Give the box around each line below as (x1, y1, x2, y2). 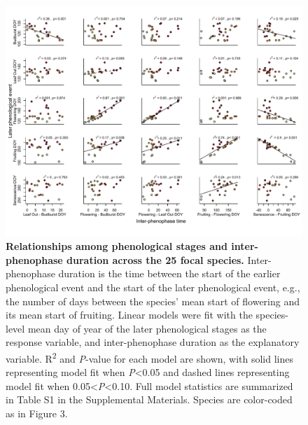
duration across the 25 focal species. (66, 252, 244, 267)
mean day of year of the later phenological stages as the (27, 321, 267, 335)
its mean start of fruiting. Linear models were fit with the (6, 307, 253, 322)
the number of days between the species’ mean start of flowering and (6, 293, 300, 308)
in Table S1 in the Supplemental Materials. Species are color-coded (6, 392, 293, 407)
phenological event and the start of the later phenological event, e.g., (6, 279, 300, 294)
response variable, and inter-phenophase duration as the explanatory (6, 335, 300, 349)
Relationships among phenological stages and (6, 239, 227, 253)
